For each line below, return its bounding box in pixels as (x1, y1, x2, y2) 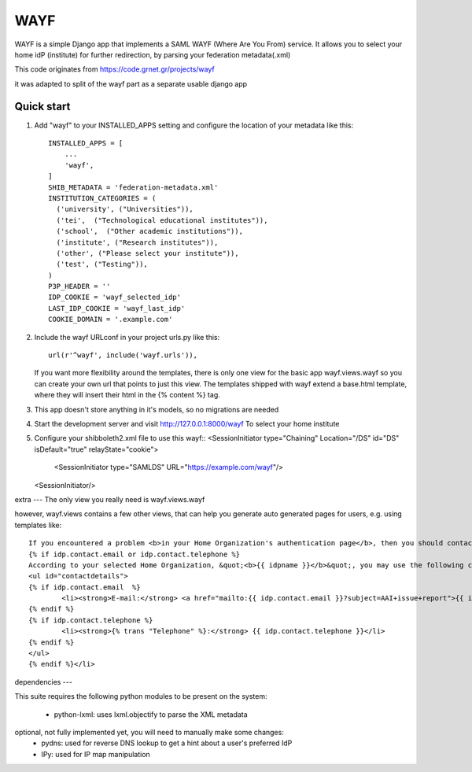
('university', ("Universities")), (56, 205, 194, 214)
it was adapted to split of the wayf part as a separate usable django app (14, 79, 248, 88)
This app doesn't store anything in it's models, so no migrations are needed (34, 404, 279, 414)
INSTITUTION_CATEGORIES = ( (48, 194, 157, 202)
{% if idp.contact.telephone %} (28, 615, 153, 625)
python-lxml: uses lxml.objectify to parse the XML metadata (53, 709, 248, 719)
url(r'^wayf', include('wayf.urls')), (48, 351, 198, 360)
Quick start (14, 99, 71, 113)
